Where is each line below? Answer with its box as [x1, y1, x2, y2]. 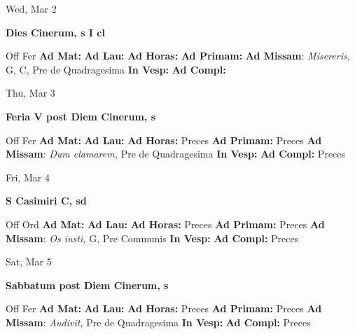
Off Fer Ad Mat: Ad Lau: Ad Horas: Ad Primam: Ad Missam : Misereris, [6, 48, 350, 63]
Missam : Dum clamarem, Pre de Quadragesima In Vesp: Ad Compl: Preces [6, 146, 346, 161]
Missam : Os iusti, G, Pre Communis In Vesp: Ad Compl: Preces [6, 230, 299, 245]
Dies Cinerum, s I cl [6, 25, 105, 39]
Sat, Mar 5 [6, 254, 52, 269]
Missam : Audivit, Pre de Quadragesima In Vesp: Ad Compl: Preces [6, 314, 311, 329]
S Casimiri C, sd [6, 193, 87, 208]
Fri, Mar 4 [6, 169, 50, 184]
